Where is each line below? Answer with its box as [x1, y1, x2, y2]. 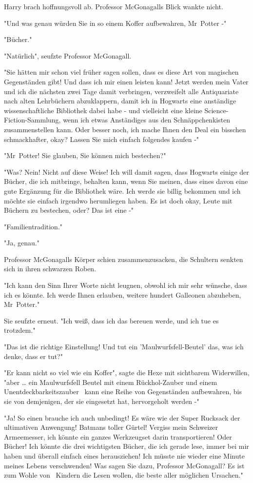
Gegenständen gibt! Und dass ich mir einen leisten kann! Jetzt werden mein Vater [4, 76, 249, 86]
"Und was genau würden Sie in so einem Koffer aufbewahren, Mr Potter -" [4, 18, 227, 28]
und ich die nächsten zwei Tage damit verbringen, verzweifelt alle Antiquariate [4, 86, 239, 96]
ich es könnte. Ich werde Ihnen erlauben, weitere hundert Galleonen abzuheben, [4, 289, 241, 300]
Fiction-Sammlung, [4, 115, 61, 125]
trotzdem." [4, 325, 36, 335]
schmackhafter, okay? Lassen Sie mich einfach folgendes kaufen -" [4, 134, 199, 144]
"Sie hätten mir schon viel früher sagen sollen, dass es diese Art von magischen [4, 67, 239, 77]
